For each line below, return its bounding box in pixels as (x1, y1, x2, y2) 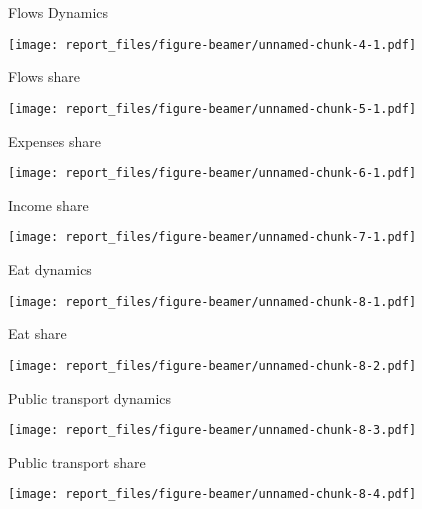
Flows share (8, 66, 80, 87)
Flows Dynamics (8, 2, 109, 22)
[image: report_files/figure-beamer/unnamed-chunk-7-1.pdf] (8, 230, 417, 245)
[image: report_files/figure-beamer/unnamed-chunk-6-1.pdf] (8, 166, 417, 181)
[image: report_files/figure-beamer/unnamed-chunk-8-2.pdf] (8, 358, 417, 373)
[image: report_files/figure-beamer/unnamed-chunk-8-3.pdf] (8, 423, 417, 438)
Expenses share (8, 130, 102, 151)
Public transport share (8, 451, 146, 472)
